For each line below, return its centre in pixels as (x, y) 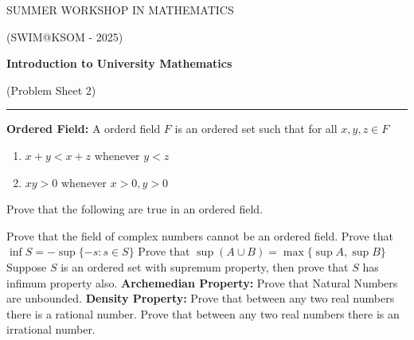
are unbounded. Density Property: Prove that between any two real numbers (201, 298)
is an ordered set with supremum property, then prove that (205, 266)
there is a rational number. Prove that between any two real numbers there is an (203, 313)
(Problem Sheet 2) (51, 90)
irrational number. (51, 329)
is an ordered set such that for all (256, 129)
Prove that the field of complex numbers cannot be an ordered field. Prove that (200, 235)
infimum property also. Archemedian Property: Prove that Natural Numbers (202, 282)
